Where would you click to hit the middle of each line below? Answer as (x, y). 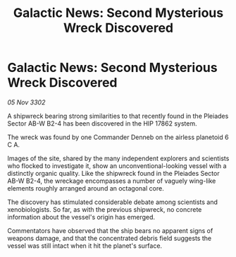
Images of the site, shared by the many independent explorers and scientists (118, 158)
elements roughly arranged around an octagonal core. (86, 188)
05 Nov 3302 (26, 102)
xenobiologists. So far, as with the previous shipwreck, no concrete (105, 209)
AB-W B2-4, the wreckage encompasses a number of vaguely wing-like (112, 181)
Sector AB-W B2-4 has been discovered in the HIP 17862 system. (102, 123)
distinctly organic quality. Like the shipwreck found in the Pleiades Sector (113, 173)
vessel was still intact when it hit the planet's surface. (85, 246)
